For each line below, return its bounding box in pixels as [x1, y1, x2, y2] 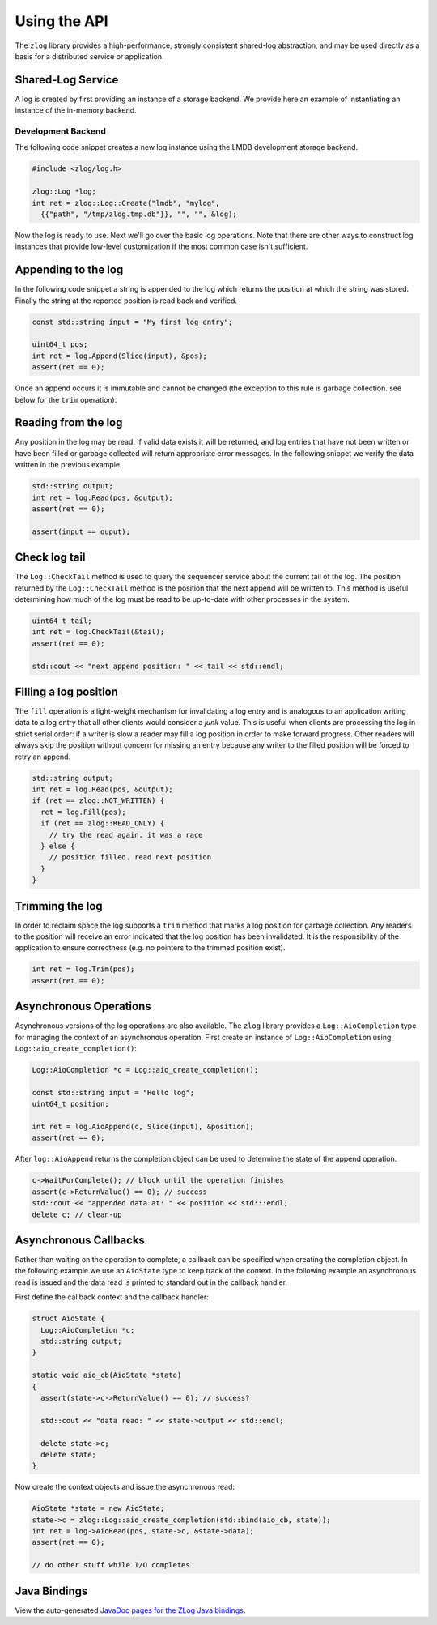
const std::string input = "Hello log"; [32, 1088, 194, 1097]
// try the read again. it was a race [49, 830, 203, 839]
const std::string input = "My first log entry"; [32, 317, 233, 326]
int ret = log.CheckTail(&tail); [32, 628, 165, 637]
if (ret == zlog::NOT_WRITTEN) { [32, 796, 165, 805]
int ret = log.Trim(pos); [32, 965, 135, 974]
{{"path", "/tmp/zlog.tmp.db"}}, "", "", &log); [40, 209, 238, 219]
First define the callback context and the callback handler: [15, 1292, 210, 1302]
